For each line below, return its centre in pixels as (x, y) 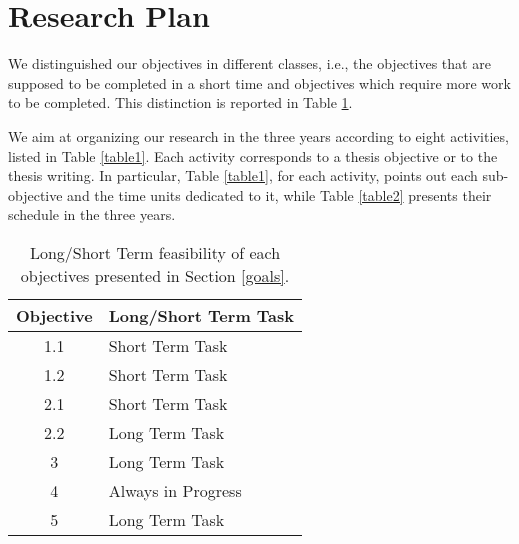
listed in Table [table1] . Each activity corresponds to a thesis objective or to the (253, 155)
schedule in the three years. (92, 214)
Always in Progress (175, 490)
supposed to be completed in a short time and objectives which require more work (259, 82)
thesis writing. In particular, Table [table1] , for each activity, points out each (243, 175)
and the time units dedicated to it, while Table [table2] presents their (279, 194)
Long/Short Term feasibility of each (155, 252)
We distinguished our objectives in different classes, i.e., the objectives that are (249, 63)
